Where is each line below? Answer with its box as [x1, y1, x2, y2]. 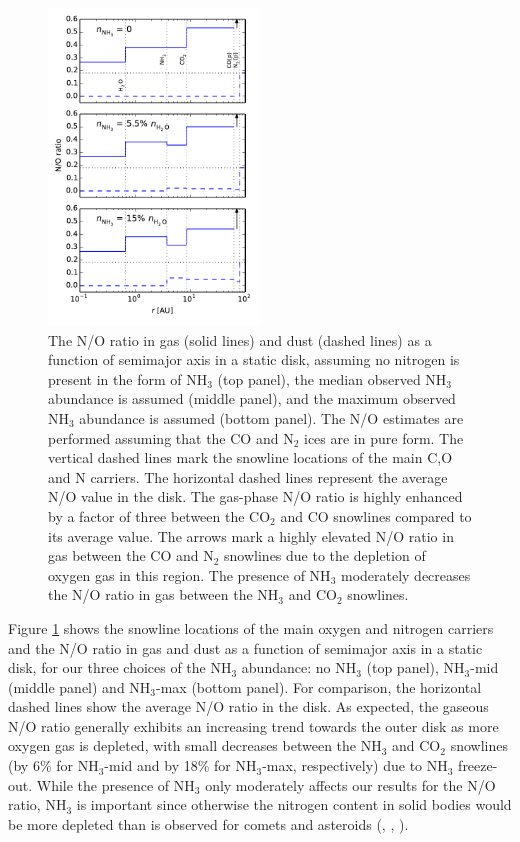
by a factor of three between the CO [48, 505, 271, 526]
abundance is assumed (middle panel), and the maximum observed [48, 388, 456, 409]
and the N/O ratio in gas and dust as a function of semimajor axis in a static [8, 637, 483, 658]
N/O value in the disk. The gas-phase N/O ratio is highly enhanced [48, 486, 463, 507]
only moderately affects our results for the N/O [205, 774, 496, 795]
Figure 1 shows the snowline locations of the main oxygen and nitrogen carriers [8, 617, 494, 638]
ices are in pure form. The [303, 427, 464, 448]
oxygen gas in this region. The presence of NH [48, 564, 331, 585]
